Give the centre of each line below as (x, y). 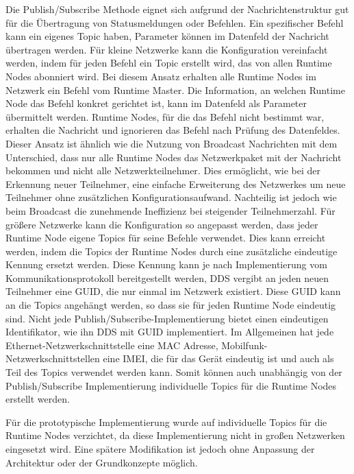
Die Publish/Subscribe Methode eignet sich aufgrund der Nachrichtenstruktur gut (177, 9)
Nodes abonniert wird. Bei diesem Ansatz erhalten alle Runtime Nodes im (161, 76)
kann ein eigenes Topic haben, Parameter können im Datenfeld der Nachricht (167, 36)
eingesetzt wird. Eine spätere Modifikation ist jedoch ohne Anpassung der (160, 449)
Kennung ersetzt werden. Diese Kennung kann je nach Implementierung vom (166, 264)
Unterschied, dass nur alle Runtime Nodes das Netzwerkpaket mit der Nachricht (174, 157)
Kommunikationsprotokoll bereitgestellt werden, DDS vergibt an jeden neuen (167, 277)
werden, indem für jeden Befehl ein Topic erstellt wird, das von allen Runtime (169, 63)
